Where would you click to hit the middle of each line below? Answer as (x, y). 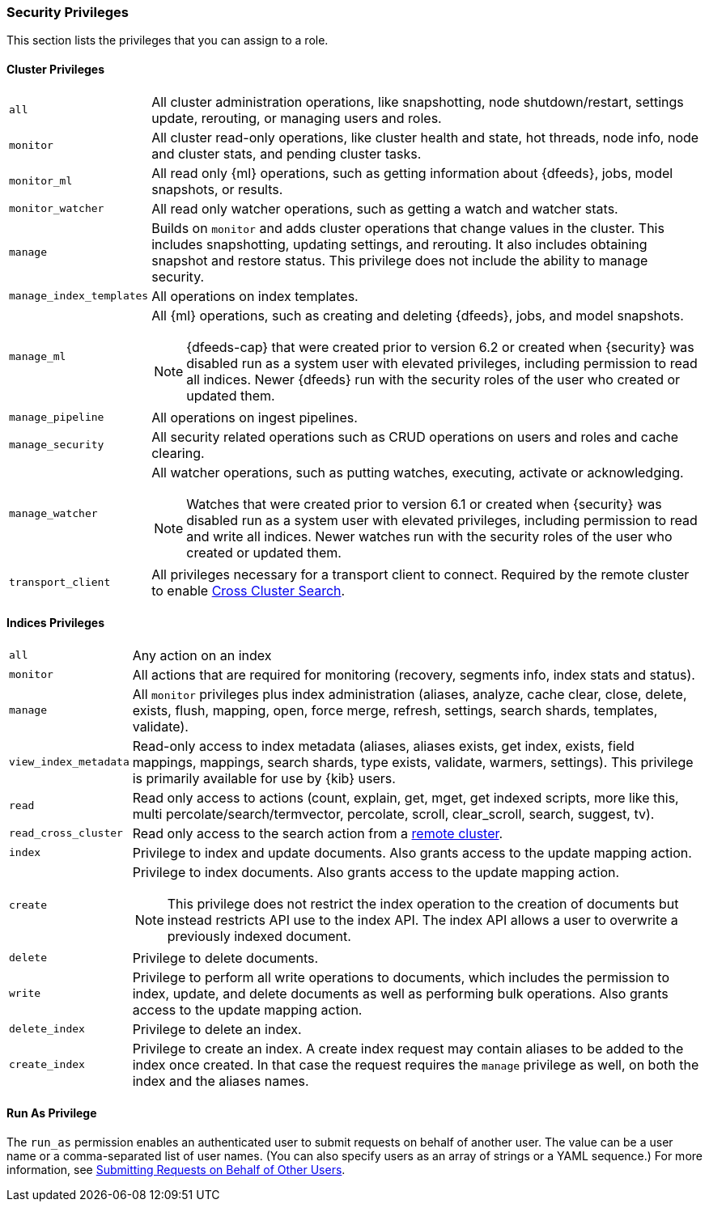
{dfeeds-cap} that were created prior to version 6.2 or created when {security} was (440, 347)
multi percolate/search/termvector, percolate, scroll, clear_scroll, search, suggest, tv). (393, 814)
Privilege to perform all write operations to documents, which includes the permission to (401, 977)
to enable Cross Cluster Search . (248, 590)
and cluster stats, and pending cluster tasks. (287, 153)
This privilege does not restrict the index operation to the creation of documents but (423, 903)
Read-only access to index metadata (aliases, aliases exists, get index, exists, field (383, 746)
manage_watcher (53, 514)
